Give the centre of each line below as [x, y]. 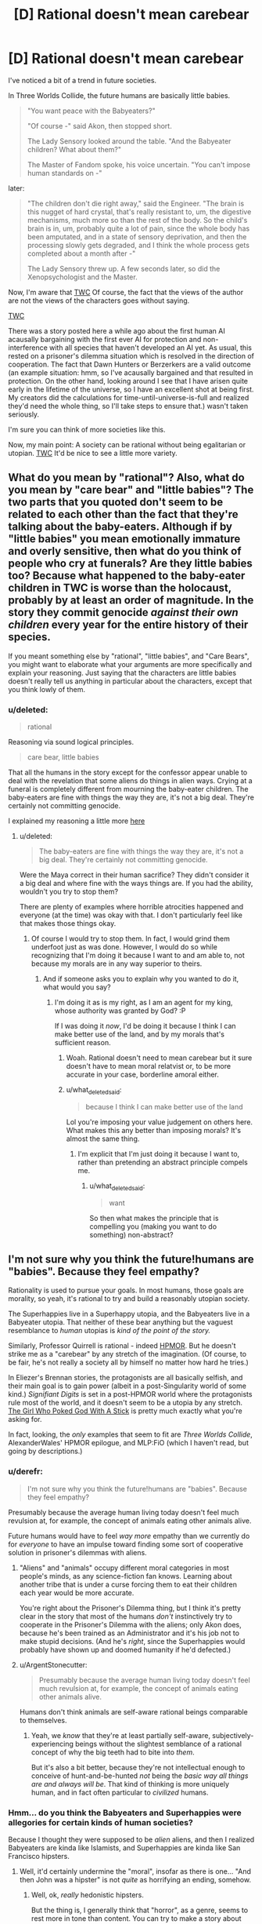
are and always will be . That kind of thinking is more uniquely [130, 1784]
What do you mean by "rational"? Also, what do [126, 477]
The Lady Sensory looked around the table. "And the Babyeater [129, 141]
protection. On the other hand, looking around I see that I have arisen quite [128, 381]
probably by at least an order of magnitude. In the [131, 601]
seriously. [24, 414]
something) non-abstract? [131, 1234]
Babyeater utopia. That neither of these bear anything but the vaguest [120, 1322]
